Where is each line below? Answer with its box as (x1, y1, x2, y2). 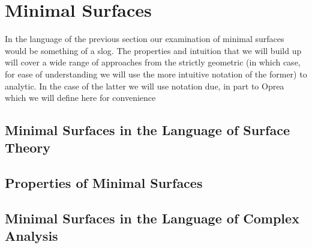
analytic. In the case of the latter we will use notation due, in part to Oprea (5, 79, 284, 92)
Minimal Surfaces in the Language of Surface (5, 121, 290, 139)
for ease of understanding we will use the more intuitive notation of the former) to (5, 67, 307, 80)
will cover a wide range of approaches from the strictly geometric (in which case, (5, 56, 301, 68)
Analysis (5, 226, 58, 245)
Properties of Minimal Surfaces (5, 174, 203, 192)
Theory (5, 138, 51, 157)
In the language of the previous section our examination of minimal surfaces (5, 32, 284, 45)
